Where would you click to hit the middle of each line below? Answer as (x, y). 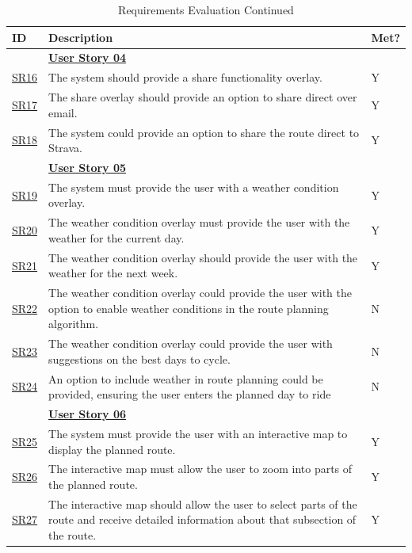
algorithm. (74, 324)
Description (81, 37)
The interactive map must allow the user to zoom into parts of (200, 469)
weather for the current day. (116, 237)
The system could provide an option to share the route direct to (204, 132)
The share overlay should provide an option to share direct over (203, 97)
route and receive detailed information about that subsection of (202, 519)
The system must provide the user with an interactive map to (198, 433)
